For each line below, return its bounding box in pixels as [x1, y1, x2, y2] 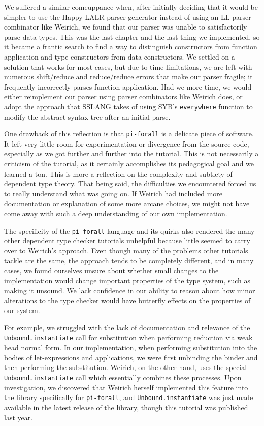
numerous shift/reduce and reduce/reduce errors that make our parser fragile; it [4, 71, 253, 82]
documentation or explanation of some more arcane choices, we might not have [4, 198, 250, 209]
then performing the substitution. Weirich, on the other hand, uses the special [4, 362, 247, 373]
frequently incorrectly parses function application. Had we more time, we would [4, 81, 252, 92]
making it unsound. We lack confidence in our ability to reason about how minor [4, 285, 255, 296]
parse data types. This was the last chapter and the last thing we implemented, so [4, 31, 260, 42]
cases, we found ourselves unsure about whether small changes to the [4, 265, 219, 276]
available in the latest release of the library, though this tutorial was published [4, 402, 248, 412]
